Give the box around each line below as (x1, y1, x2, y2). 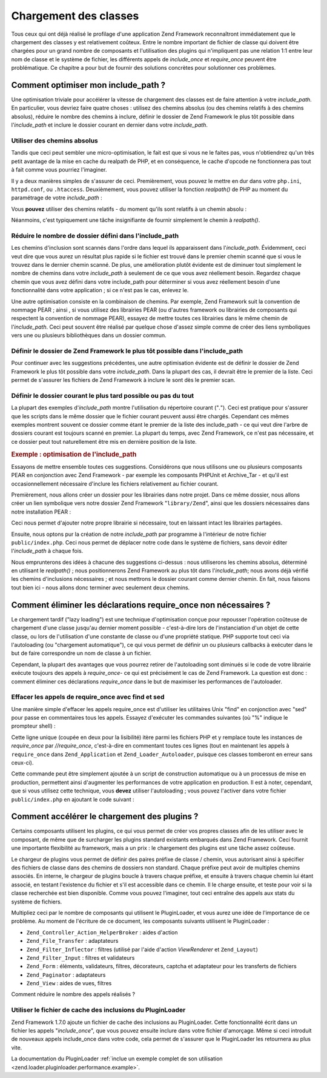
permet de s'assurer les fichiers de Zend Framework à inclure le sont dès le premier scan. (11, 377, 236, 384)
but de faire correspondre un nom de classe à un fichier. (11, 649, 152, 657)
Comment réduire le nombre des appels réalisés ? (11, 991, 136, 998)
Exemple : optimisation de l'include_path (11, 450, 137, 458)
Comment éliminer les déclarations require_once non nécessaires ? (11, 600, 271, 610)
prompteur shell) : (11, 722, 56, 730)
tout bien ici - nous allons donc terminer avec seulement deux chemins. (11, 584, 190, 591)
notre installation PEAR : (11, 508, 71, 515)
